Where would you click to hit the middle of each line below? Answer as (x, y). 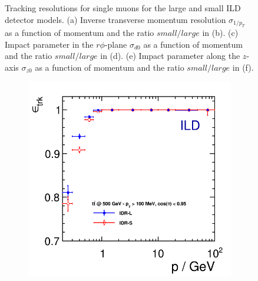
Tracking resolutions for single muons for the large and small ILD (123, 8)
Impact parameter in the (49, 44)
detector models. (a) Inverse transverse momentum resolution (115, 19)
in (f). (243, 67)
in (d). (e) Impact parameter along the (170, 56)
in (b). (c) (220, 32)
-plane (116, 44)
